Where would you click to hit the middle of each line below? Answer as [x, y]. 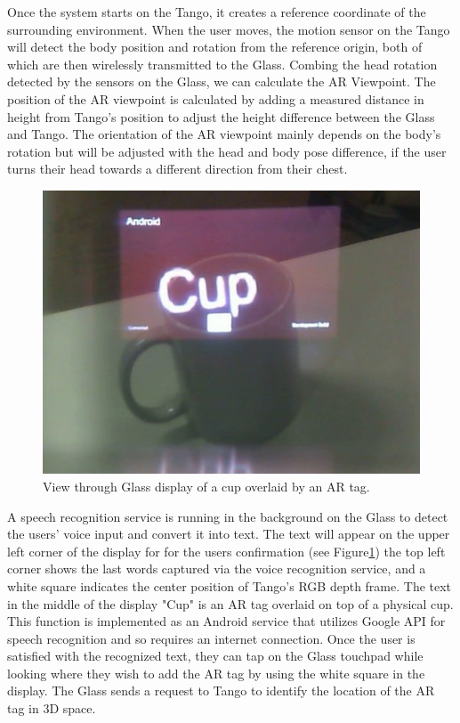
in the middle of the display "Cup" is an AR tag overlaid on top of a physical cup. [230, 603]
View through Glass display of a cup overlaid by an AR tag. [206, 486]
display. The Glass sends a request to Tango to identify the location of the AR [221, 691]
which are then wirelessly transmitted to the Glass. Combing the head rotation [222, 64]
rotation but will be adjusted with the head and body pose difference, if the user [227, 151]
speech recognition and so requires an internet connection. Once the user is [211, 638]
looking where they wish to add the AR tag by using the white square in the [216, 673]
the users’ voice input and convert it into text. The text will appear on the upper [229, 534]
